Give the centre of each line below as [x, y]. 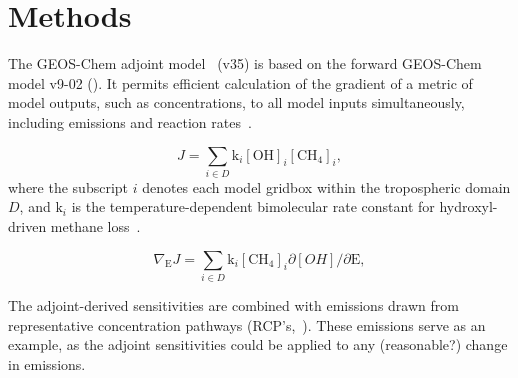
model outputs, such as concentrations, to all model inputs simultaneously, [236, 102]
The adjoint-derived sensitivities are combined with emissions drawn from [233, 304]
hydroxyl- [468, 206]
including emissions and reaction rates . [130, 121]
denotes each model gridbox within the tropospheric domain [326, 186]
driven [27, 226]
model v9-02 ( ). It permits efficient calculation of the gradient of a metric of [240, 82]
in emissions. [47, 363]
